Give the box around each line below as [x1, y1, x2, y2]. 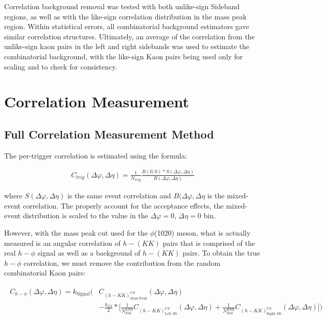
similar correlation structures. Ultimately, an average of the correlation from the [4, 31, 255, 41]
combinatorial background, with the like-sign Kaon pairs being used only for [4, 51, 243, 61]
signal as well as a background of [37, 247, 141, 258]
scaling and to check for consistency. [4, 61, 118, 72]
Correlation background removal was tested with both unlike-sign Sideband [4, 1, 240, 11]
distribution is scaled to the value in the [22, 210, 148, 221]
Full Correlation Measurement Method [4, 126, 214, 142]
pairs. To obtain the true [182, 247, 260, 258]
